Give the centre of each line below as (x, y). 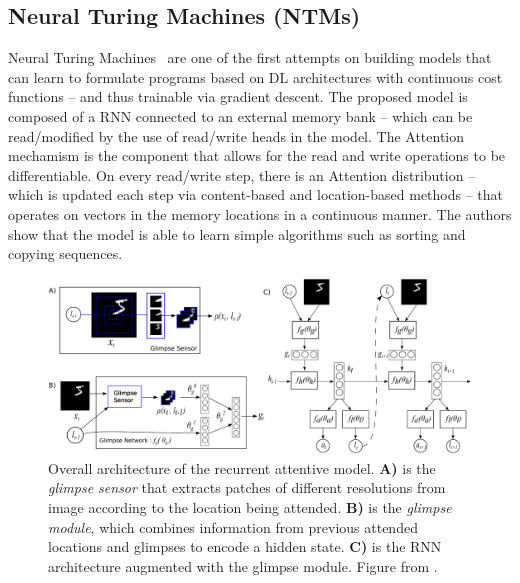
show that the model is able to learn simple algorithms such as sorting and (237, 233)
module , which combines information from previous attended (233, 526)
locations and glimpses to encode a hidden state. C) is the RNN (245, 546)
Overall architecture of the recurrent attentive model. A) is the (242, 467)
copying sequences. (65, 253)
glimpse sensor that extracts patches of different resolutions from (247, 487)
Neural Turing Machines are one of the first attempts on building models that (250, 57)
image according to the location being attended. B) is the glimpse (250, 506)
